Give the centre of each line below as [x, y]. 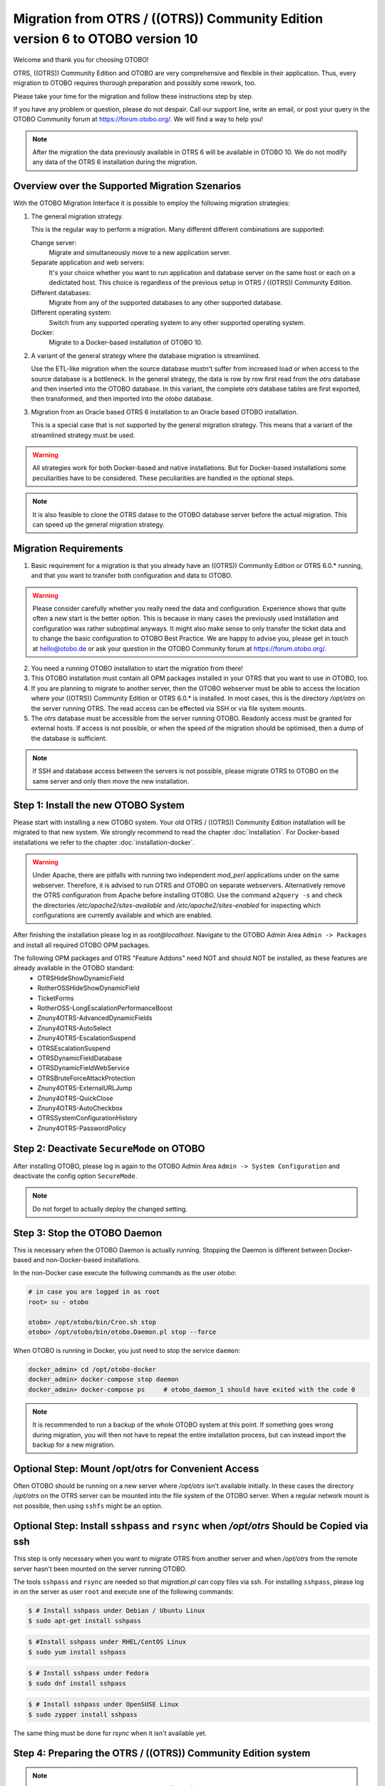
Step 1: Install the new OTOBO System [99, 805]
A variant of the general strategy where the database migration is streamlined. [145, 355]
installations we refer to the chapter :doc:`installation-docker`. [104, 842]
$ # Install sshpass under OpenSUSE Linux [103, 1705]
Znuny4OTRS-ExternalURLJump [85, 1088]
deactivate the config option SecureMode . [75, 1176]
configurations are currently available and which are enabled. [123, 915]
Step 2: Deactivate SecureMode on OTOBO [109, 1148]
